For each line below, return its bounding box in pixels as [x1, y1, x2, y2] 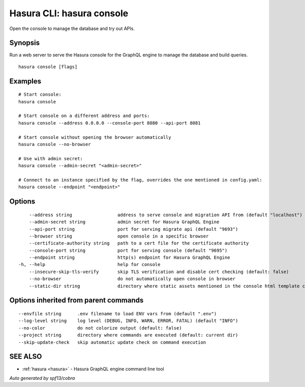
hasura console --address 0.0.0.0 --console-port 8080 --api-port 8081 [18, 120, 201, 126]
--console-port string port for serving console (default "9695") [28, 247, 228, 253]
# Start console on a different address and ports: [18, 113, 150, 119]
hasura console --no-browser [18, 141, 91, 147]
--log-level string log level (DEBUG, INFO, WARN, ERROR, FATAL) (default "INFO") [18, 318, 238, 324]
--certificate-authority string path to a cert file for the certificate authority [28, 241, 249, 246]
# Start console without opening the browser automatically [18, 134, 171, 140]
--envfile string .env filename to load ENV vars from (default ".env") [18, 311, 217, 317]
